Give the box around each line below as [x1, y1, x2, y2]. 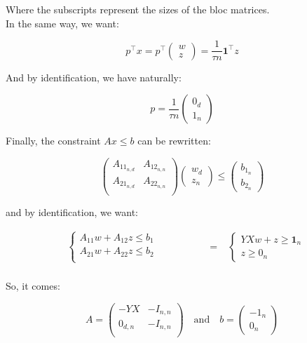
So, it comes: [6, 278, 60, 292]
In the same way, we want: [6, 15, 119, 30]
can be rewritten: [137, 133, 211, 148]
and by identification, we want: [6, 204, 139, 219]
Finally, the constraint [6, 133, 101, 148]
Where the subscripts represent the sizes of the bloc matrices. [6, 2, 270, 16]
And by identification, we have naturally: [6, 69, 182, 84]
